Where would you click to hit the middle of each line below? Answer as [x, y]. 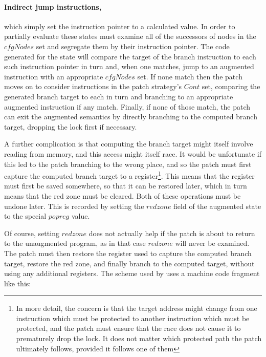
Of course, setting [32, 233]
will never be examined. [212, 243]
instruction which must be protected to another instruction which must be [133, 318]
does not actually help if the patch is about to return [172, 233]
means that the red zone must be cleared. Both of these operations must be [123, 195]
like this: [18, 283]
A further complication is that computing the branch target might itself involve [129, 144]
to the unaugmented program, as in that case [75, 243]
